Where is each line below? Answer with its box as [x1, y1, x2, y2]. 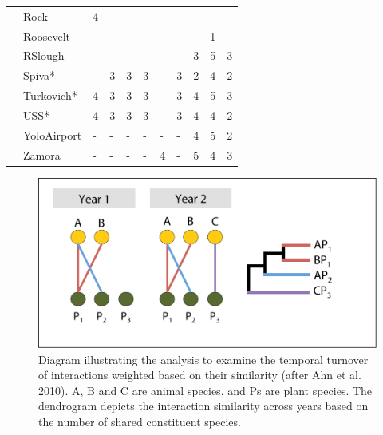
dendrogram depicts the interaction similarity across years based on [38, 397, 369, 414]
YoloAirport [23, 126, 82, 143]
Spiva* [23, 67, 56, 84]
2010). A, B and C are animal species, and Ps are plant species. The [38, 382, 373, 398]
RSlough [23, 47, 65, 64]
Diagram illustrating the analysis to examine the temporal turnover [38, 350, 369, 367]
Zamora [23, 146, 61, 163]
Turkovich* [23, 87, 77, 104]
